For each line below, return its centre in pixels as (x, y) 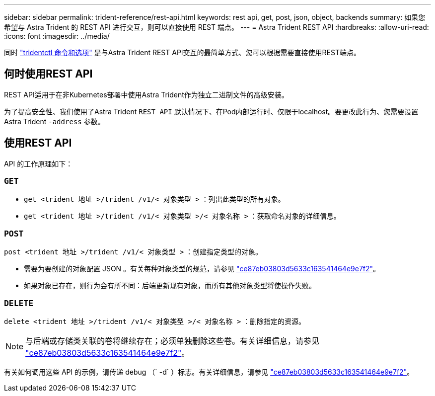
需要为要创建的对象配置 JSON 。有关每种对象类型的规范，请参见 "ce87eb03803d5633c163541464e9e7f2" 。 (202, 269)
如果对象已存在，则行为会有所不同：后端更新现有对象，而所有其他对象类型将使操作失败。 (170, 286)
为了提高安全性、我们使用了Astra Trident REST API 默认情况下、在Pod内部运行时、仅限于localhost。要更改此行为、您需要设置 (211, 111)
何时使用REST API (48, 74)
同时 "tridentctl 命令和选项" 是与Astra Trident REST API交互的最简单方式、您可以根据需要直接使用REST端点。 (182, 52)
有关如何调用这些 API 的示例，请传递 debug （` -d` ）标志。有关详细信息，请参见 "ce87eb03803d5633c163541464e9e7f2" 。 (209, 372)
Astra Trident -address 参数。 (54, 121)
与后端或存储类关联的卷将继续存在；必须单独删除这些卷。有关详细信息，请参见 (173, 341)
